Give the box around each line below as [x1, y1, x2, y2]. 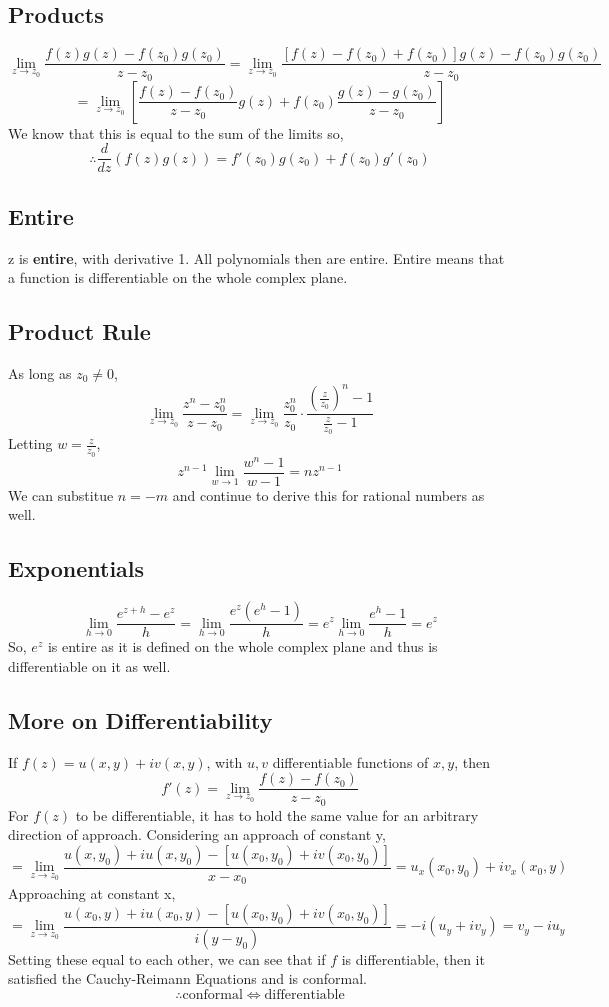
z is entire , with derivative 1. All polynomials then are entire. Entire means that [8, 247, 505, 268]
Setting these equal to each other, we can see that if [8, 948, 326, 969]
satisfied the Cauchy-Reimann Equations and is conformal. [8, 968, 367, 989]
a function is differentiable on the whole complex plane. [8, 267, 348, 288]
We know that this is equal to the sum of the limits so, [8, 122, 344, 143]
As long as [8, 362, 72, 383]
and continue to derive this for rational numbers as [172, 484, 485, 505]
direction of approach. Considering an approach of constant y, [8, 824, 386, 845]
